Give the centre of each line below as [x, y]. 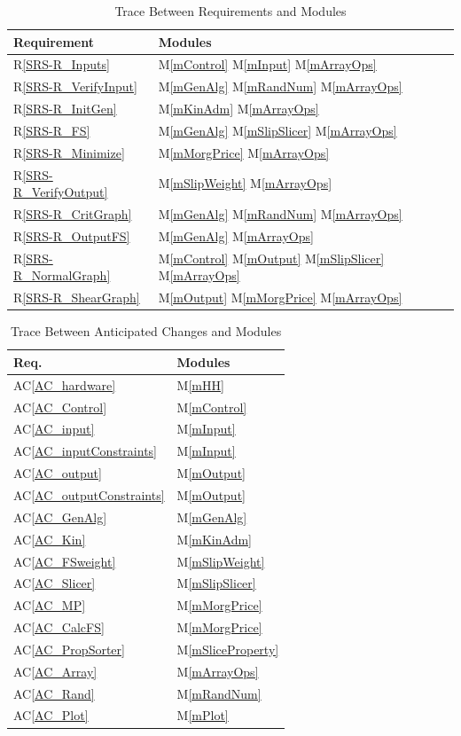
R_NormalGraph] [62, 275]
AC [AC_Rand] [54, 693]
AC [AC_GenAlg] [60, 517]
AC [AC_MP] [50, 605]
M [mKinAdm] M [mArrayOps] [238, 109]
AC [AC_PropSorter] [69, 649]
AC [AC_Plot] [51, 715]
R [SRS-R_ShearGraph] [77, 298]
